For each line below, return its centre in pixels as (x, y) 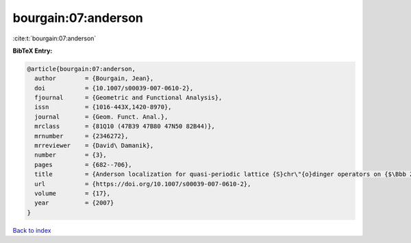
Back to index (32, 230)
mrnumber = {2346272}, (82, 136)
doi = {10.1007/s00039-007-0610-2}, (114, 88)
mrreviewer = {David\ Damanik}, (94, 146)
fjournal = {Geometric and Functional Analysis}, (128, 98)
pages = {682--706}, (84, 165)
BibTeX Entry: (33, 51)
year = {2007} (74, 203)
